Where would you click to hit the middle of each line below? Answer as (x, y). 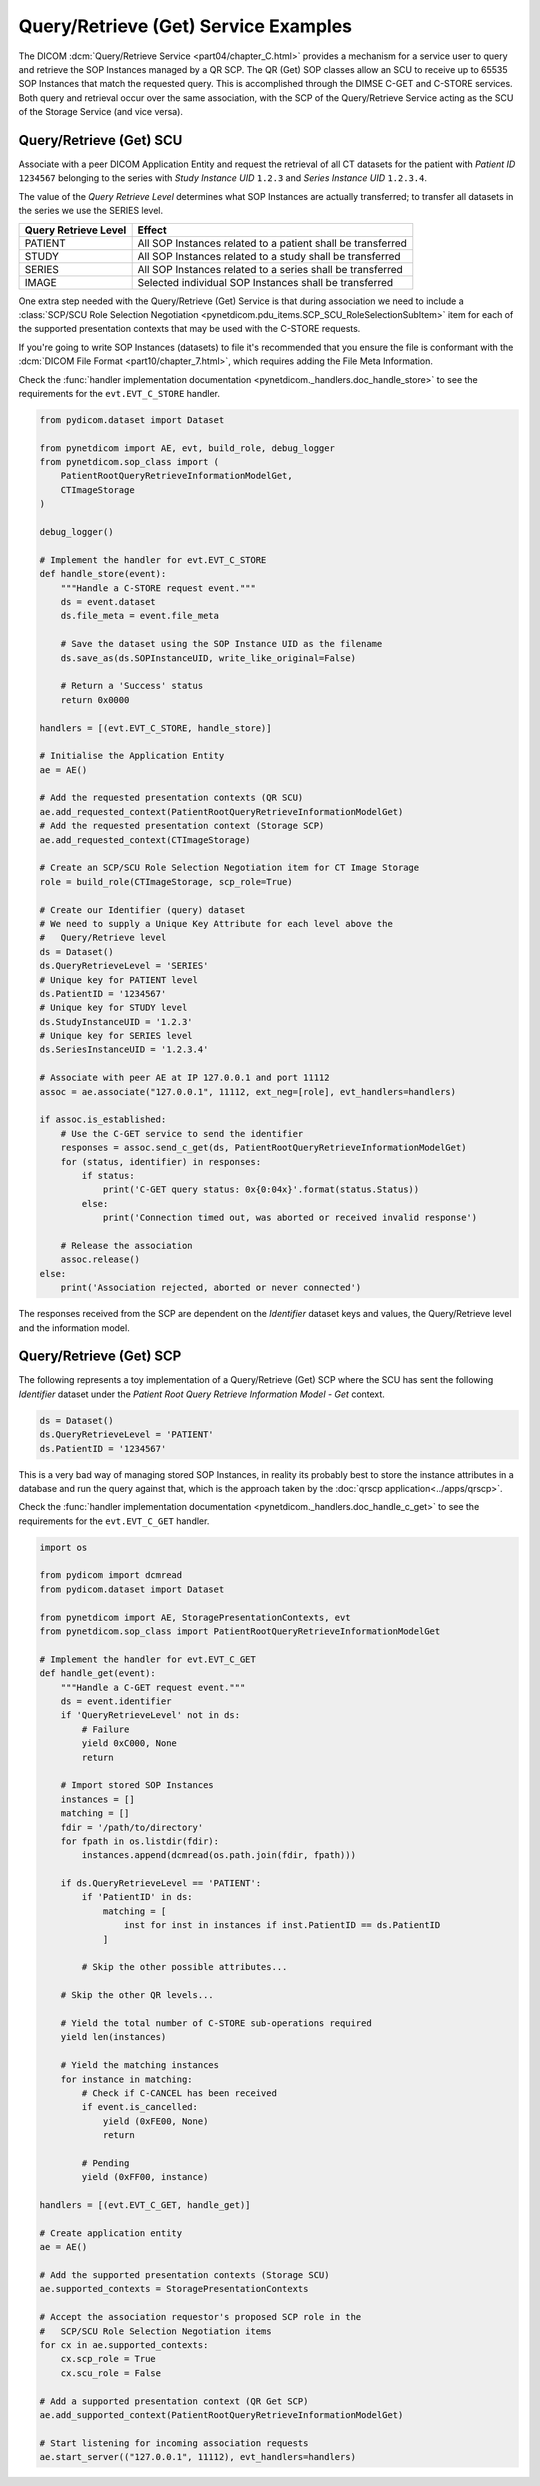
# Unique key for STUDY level (113, 1008)
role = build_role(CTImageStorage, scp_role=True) (166, 881)
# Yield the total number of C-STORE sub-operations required (216, 2023)
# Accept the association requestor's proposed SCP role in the (200, 2317)
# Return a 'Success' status (132, 686)
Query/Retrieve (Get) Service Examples (185, 26)
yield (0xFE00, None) (155, 2121)
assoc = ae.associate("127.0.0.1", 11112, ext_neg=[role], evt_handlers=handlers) (248, 1091)
